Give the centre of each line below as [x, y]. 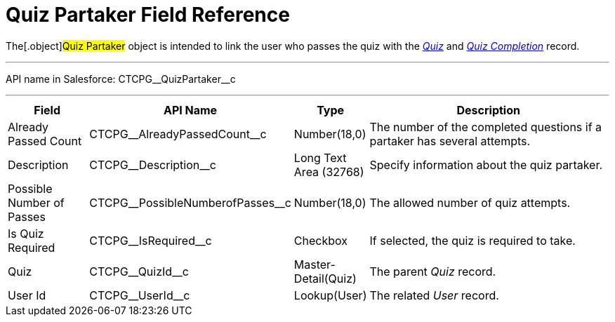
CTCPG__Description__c [153, 165]
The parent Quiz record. [433, 271]
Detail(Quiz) [325, 278]
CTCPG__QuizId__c [139, 271]
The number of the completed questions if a [486, 127]
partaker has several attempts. [450, 141]
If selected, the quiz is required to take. [472, 240]
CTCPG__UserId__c [140, 295]
